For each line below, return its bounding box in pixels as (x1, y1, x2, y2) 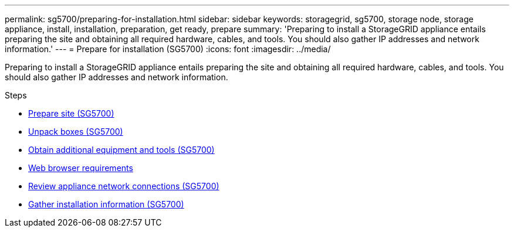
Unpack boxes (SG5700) (28, 127, 123, 137)
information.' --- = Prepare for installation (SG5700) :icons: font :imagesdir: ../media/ (5, 44, 331, 54)
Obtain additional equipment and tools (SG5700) (28, 145, 215, 155)
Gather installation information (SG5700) (28, 199, 184, 209)
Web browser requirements (28, 163, 133, 173)
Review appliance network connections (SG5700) (28, 181, 219, 191)
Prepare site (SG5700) (28, 108, 114, 118)
